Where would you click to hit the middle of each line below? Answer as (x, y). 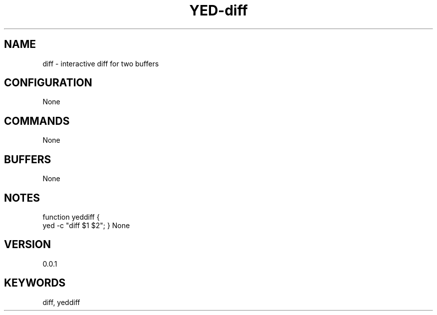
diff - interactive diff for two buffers (101, 63)
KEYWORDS (35, 283)
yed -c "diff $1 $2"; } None (86, 225)
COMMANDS (37, 121)
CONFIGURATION (48, 83)
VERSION (28, 245)
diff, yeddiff (61, 302)
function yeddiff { (71, 217)
